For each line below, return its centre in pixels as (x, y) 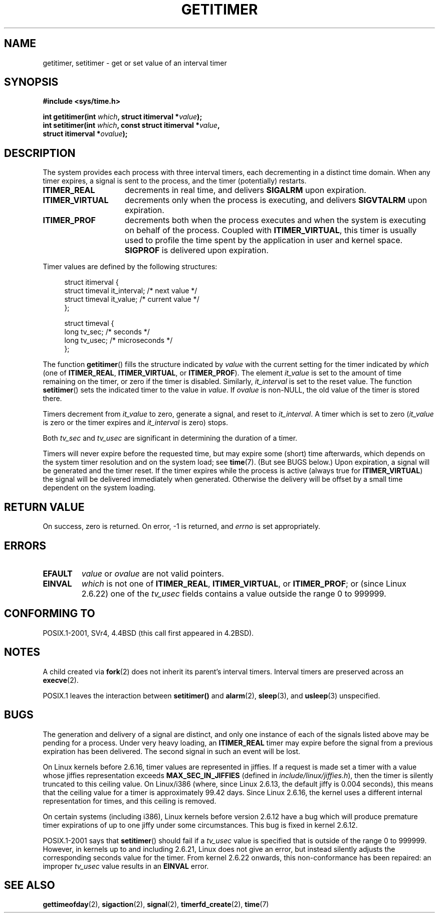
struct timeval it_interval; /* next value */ (131, 291)
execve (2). (61, 680)
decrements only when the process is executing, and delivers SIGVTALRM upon (276, 200)
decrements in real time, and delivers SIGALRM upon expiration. (245, 190)
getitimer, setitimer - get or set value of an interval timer (135, 63)
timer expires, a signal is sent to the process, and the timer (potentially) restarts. (175, 181)
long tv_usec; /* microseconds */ (119, 340)
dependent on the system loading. (99, 488)
